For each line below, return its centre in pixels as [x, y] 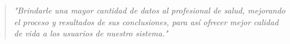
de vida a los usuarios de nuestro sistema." [91, 33]
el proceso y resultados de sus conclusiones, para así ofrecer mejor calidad [146, 21]
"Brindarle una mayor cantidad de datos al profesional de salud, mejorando [149, 10]
